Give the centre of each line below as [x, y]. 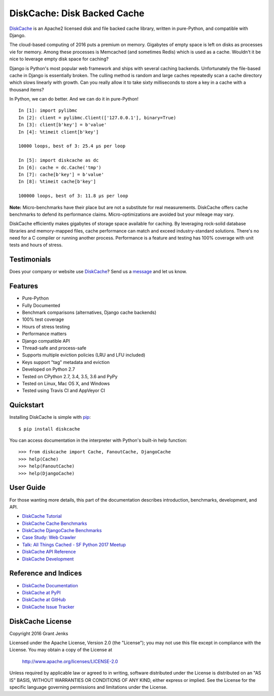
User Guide [27, 488]
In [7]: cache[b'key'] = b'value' [61, 174]
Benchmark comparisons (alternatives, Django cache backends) [89, 313]
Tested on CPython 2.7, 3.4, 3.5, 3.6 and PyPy [70, 376]
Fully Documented [41, 305]
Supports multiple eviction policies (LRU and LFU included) [84, 355]
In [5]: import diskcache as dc [59, 160]
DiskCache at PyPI [41, 592]
